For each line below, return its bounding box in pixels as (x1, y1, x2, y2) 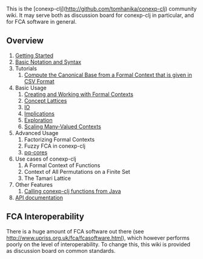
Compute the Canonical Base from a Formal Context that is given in (24, 71, 192, 78)
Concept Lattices (24, 97, 67, 104)
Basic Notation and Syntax (15, 58, 82, 66)
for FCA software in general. (6, 18, 77, 25)
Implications (24, 109, 55, 117)
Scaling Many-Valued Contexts (24, 123, 101, 130)
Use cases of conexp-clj (15, 155, 77, 162)
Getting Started (15, 52, 53, 59)
